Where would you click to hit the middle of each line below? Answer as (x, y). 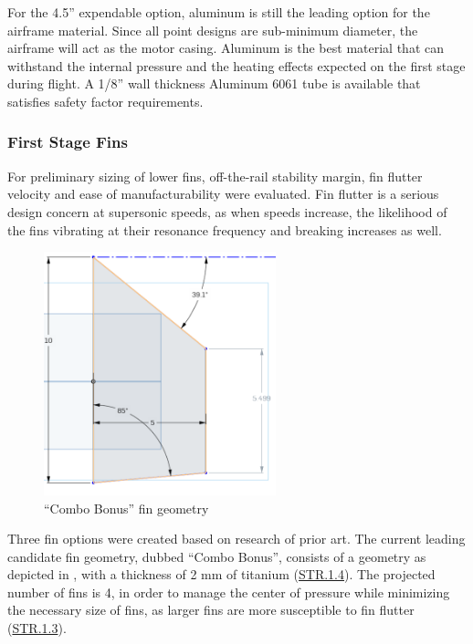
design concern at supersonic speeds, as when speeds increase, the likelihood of (227, 211)
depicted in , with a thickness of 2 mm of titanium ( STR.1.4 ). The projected (221, 574)
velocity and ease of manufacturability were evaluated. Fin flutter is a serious (223, 194)
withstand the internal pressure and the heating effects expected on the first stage (236, 65)
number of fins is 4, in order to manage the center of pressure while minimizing (229, 592)
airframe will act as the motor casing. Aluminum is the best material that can (226, 48)
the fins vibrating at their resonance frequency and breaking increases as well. (225, 229)
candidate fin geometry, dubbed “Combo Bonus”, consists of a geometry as (217, 556)
